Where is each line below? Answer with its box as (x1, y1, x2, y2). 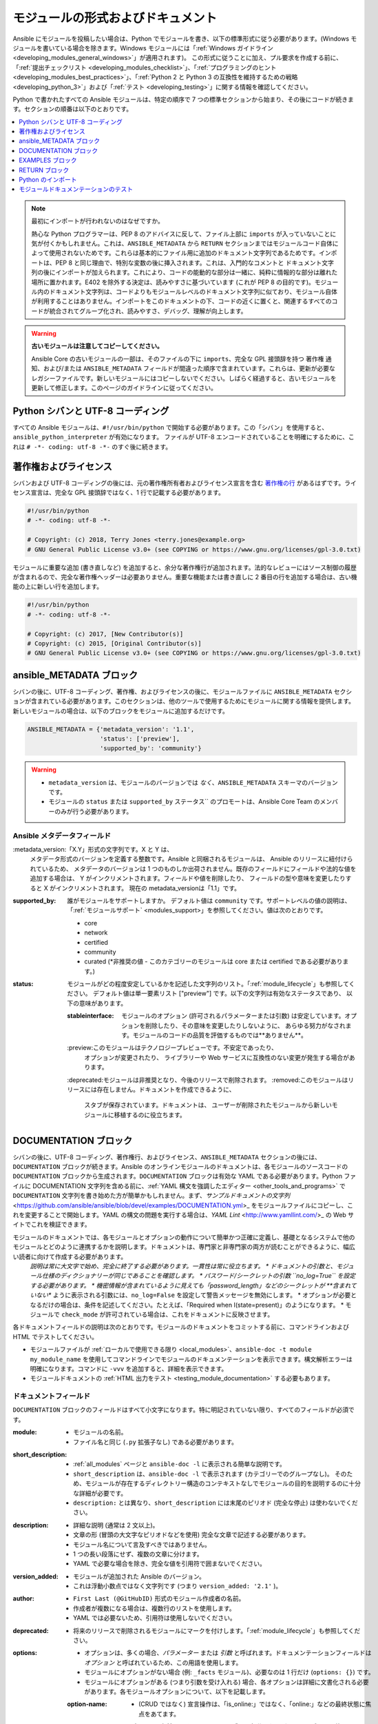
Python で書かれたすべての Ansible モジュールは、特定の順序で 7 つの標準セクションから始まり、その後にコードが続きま (12, 95, 354, 103)
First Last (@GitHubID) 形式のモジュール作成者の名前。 (73, 1594, 245, 1603)
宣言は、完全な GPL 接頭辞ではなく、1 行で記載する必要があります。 (30, 488, 225, 497)
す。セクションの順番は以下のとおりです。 (12, 105, 133, 113)
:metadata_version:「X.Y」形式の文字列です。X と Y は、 (12, 845, 174, 854)
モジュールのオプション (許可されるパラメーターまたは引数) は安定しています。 (121, 1012, 345, 1020)
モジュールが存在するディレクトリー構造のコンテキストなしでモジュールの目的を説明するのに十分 (85, 1479, 361, 1487)
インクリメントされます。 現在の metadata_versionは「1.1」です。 (55, 883, 241, 892)
